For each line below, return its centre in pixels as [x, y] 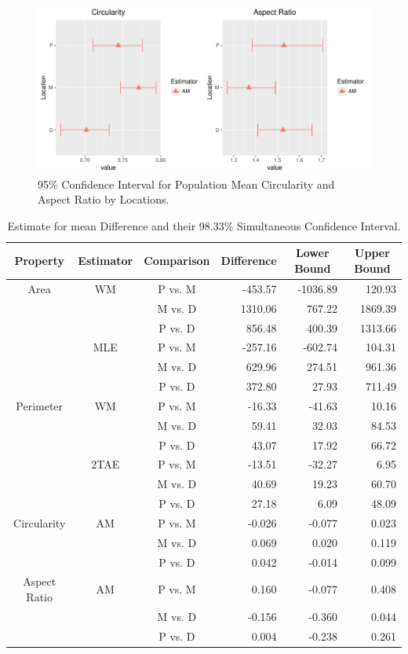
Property [39, 261]
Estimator [106, 261]
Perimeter [40, 405]
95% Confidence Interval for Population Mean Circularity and [186, 184]
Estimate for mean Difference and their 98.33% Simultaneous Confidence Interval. [204, 225]
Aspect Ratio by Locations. [104, 199]
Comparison [177, 261]
